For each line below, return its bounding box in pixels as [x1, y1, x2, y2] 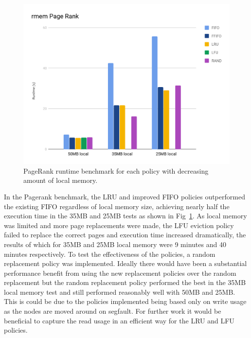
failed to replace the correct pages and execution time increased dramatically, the [4, 230, 246, 240]
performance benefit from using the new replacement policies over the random [4, 267, 236, 278]
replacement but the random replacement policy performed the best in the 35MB [4, 277, 246, 287]
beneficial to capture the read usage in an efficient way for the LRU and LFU [4, 315, 234, 325]
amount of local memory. [23, 175, 98, 185]
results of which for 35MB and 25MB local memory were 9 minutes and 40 [4, 239, 226, 249]
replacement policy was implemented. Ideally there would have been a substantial [4, 258, 247, 268]
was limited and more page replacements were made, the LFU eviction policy [4, 220, 234, 230]
